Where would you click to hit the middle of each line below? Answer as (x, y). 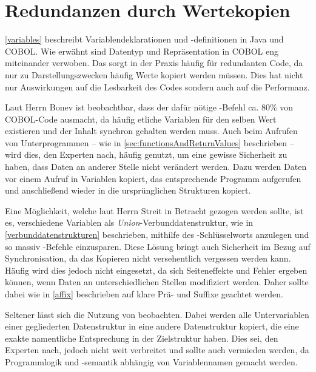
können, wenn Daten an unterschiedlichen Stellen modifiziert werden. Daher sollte (157, 282)
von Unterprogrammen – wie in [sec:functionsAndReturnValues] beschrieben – (150, 142)
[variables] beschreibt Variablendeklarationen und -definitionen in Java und (144, 39)
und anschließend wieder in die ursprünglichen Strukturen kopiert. (128, 190)
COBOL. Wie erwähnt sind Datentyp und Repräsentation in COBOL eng (142, 51)
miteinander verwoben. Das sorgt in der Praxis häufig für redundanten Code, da (154, 63)
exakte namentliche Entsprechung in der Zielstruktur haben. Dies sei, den (142, 338)
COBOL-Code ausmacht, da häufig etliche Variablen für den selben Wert (141, 119)
